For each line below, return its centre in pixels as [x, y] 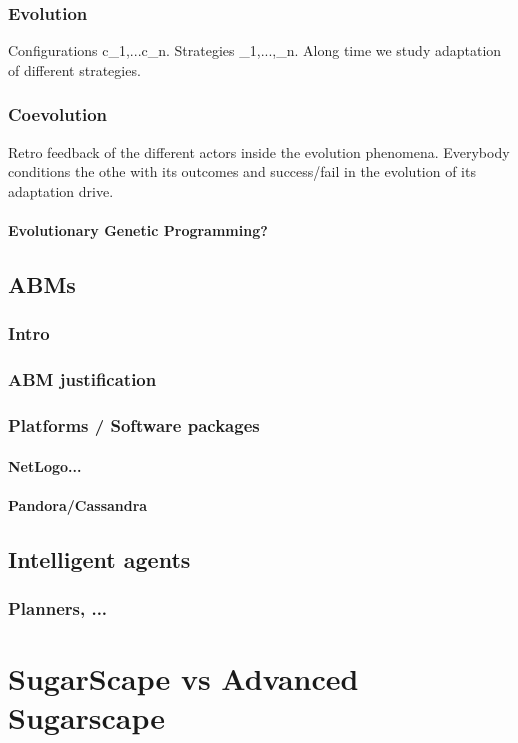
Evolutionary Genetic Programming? [138, 230]
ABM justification [82, 379]
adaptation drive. [61, 190]
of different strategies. [74, 69]
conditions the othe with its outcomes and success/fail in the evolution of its [242, 171]
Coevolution [58, 114]
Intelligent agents [99, 558]
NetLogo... [45, 465]
